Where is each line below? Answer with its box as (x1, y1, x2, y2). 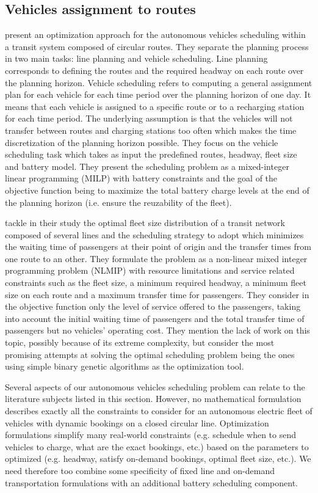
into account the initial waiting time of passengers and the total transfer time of (5, 312, 305, 324)
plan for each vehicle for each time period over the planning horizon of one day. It (5, 88, 311, 101)
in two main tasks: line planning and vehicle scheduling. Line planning (5, 52, 268, 65)
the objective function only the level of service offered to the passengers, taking (5, 300, 301, 313)
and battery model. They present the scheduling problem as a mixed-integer (5, 159, 289, 172)
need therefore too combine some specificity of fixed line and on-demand (5, 464, 275, 477)
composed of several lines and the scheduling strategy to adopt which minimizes (5, 228, 304, 241)
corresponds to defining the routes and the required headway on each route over (5, 64, 304, 76)
